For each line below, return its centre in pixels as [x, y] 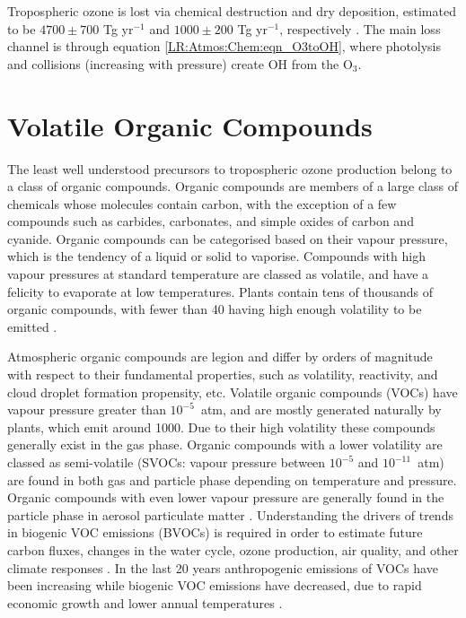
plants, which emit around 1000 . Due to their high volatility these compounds [221, 427]
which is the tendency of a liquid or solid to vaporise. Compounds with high [216, 256]
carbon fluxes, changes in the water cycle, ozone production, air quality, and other [233, 549]
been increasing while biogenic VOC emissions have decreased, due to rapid [215, 585]
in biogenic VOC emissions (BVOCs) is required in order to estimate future [215, 532]
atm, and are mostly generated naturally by [321, 409]
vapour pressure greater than [87, 409]
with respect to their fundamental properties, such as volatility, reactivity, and [223, 374]
